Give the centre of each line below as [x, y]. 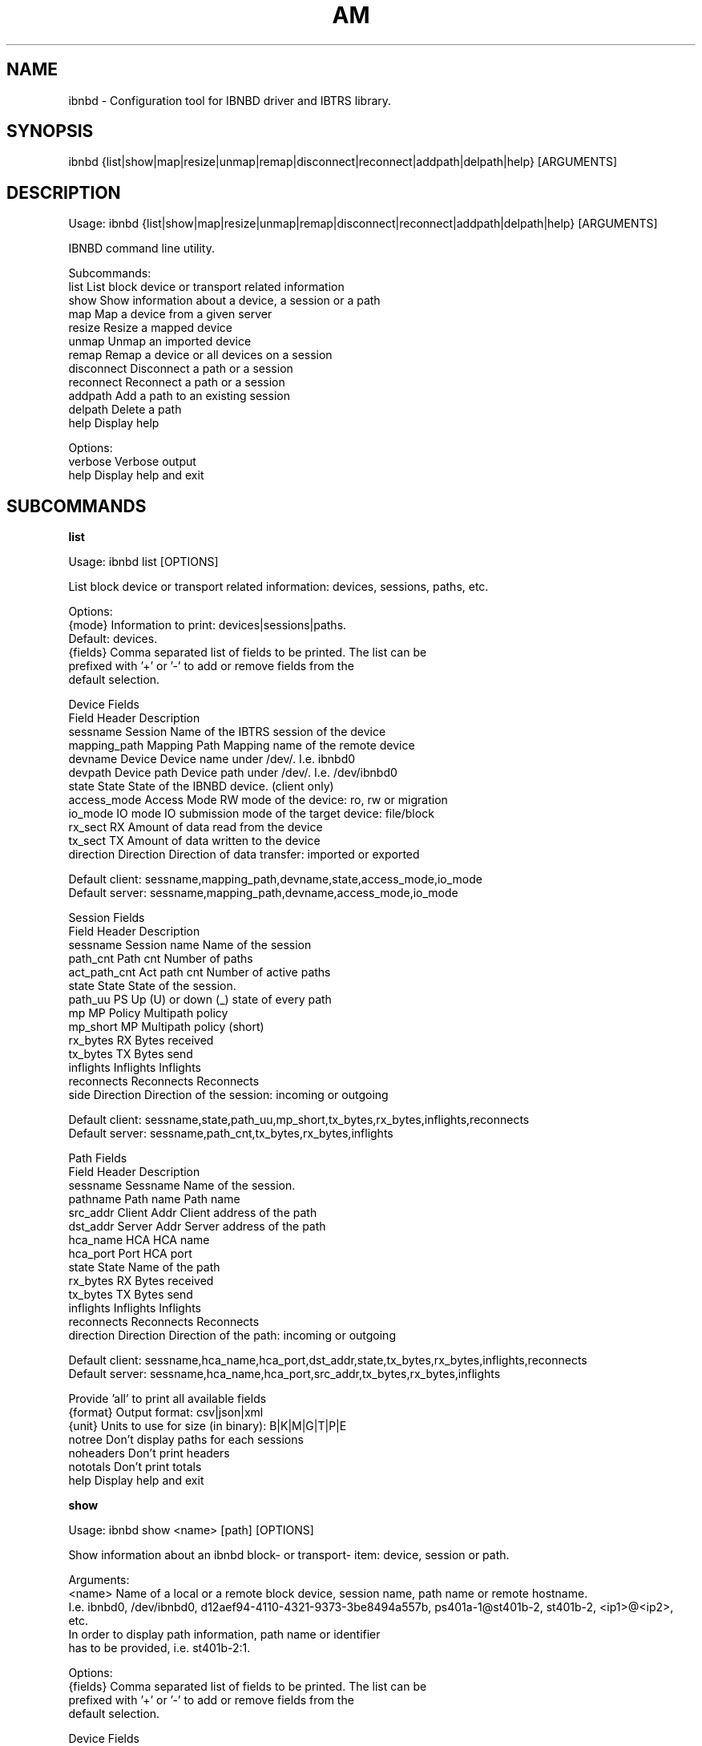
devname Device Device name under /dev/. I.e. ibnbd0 [212, 759]
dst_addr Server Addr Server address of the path [197, 1227]
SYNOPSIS [50, 131]
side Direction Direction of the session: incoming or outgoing [228, 1095]
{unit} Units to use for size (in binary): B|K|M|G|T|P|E [208, 1426]
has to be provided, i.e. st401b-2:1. [159, 1648]
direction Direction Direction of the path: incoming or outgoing [232, 1336]
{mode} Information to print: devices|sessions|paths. [208, 625]
